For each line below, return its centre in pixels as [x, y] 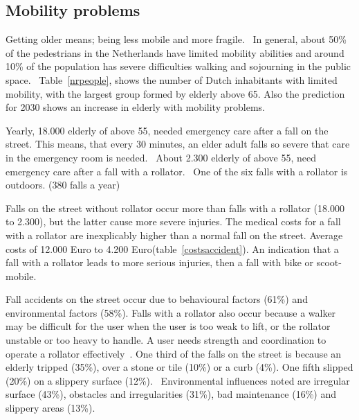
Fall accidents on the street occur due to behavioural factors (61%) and [157, 299]
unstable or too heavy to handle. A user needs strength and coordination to [166, 340]
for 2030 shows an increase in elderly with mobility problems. [135, 107]
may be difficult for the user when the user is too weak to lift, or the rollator [168, 326]
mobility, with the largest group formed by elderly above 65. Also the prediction [175, 93]
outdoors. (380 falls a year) [63, 185]
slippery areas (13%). [50, 408]
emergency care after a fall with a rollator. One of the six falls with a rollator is [177, 171]
